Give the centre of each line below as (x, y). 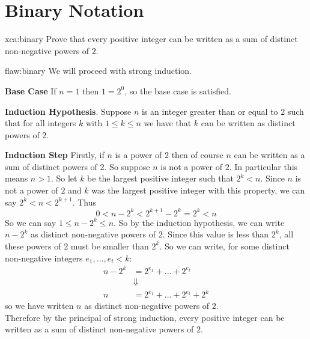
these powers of (33, 246)
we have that (168, 123)
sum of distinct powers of (51, 166)
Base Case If (31, 90)
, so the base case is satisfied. (178, 90)
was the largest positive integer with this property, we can (198, 190)
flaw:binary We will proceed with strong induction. (98, 71)
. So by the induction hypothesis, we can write (199, 222)
